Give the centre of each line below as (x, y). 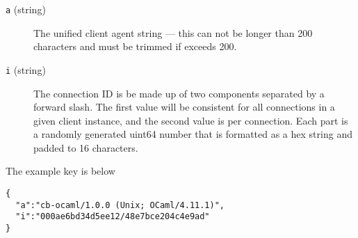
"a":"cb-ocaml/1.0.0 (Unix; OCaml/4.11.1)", (120, 205)
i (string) (26, 69)
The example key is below (60, 171)
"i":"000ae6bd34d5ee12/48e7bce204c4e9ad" (113, 217)
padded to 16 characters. (86, 147)
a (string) (26, 9)
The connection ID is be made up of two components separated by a (179, 93)
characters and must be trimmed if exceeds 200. (135, 46)
